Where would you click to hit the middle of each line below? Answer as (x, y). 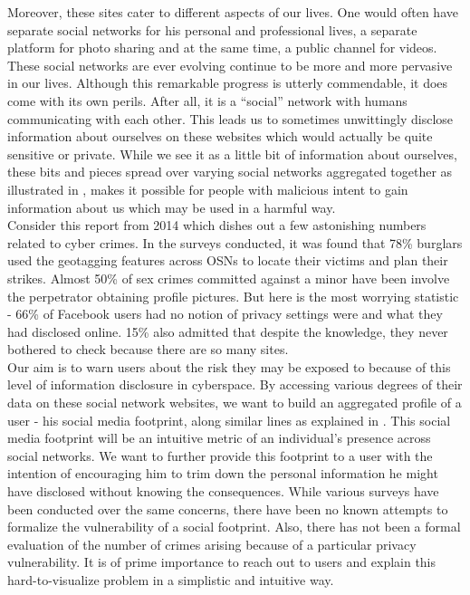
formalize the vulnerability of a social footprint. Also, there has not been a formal (234, 527)
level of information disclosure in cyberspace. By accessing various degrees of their (235, 384)
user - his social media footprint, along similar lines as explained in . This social (229, 420)
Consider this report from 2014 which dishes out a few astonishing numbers (217, 225)
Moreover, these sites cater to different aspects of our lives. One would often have (233, 12)
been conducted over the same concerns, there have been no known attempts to (228, 509)
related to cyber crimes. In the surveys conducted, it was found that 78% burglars (235, 242)
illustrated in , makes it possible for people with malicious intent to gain (208, 189)
